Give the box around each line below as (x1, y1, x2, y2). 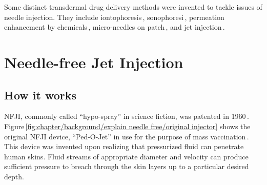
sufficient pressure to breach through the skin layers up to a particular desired (4, 161, 249, 172)
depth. (4, 171, 24, 181)
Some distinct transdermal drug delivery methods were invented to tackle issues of (4, 2, 262, 12)
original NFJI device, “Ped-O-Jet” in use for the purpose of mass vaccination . (4, 131, 249, 141)
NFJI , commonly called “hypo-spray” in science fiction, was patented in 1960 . (4, 111, 249, 121)
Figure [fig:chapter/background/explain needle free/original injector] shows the (4, 120, 251, 131)
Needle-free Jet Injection (4, 51, 183, 72)
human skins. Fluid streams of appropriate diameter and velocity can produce (4, 151, 249, 161)
